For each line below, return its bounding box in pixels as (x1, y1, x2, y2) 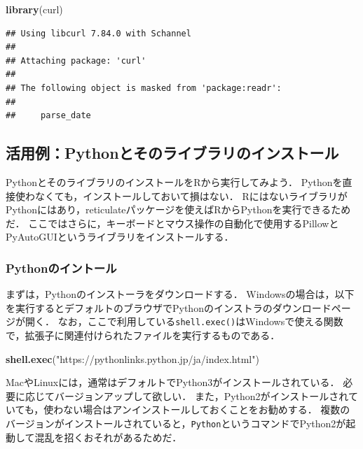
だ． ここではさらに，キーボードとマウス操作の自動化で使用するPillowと (6, 215, 339, 230)
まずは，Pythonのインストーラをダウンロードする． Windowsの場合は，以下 (6, 287, 355, 301)
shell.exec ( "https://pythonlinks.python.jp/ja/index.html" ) (6, 351, 259, 366)
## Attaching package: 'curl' (6, 55, 146, 66)
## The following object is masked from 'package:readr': (6, 83, 282, 93)
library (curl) (6, 2, 63, 16)
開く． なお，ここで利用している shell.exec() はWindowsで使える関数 (25, 314, 343, 329)
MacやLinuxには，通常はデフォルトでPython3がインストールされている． (6, 375, 340, 390)
